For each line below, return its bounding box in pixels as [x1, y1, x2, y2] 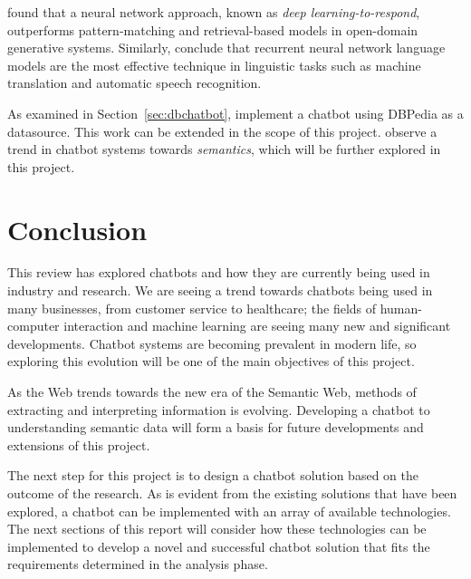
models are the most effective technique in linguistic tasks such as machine [7, 55, 421, 74]
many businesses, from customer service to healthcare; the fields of [7, 298, 377, 317]
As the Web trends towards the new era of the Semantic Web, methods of [7, 382, 417, 401]
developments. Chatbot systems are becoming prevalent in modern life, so [7, 333, 417, 352]
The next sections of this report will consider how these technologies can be [7, 519, 427, 538]
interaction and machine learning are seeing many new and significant [63, 316, 451, 335]
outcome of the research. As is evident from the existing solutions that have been [7, 484, 457, 502]
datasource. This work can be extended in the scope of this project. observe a [7, 121, 437, 140]
